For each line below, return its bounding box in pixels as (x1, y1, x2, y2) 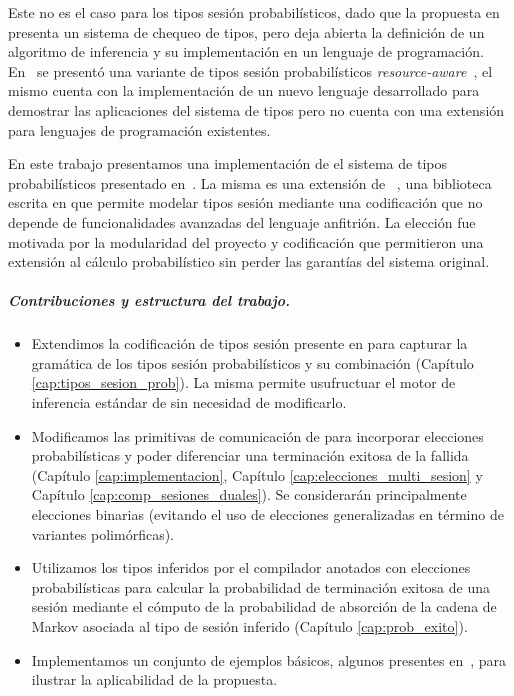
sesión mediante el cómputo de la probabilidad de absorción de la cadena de (31, 596, 497, 617)
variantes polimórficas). (31, 523, 174, 544)
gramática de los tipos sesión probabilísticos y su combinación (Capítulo (31, 352, 474, 373)
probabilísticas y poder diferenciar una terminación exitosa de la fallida (31, 445, 469, 466)
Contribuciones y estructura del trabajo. (8, 290, 290, 311)
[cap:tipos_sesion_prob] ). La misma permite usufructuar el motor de (31, 372, 456, 393)
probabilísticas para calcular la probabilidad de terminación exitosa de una (31, 576, 491, 597)
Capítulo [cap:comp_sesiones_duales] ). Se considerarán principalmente (31, 484, 467, 505)
